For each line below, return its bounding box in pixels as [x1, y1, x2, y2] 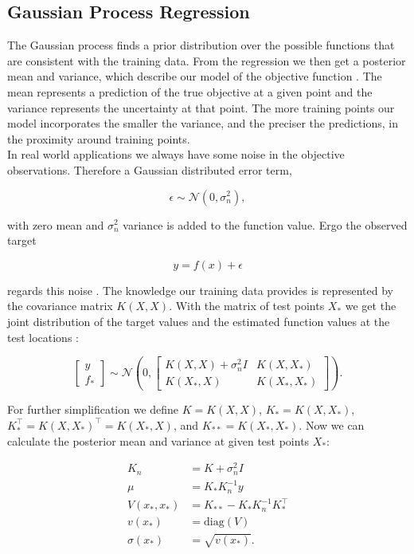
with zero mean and [7, 216, 104, 233]
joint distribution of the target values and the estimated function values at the [7, 312, 390, 329]
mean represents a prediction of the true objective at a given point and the [7, 83, 373, 100]
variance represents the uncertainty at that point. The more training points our [7, 99, 395, 116]
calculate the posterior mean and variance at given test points [7, 432, 310, 449]
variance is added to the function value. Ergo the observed [123, 216, 408, 233]
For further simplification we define [7, 401, 179, 418]
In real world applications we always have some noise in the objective [7, 146, 345, 163]
